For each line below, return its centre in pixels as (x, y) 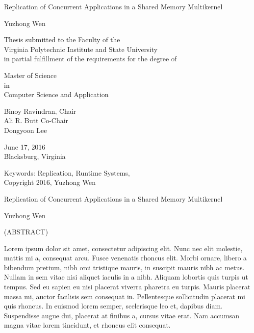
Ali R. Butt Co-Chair (36, 120)
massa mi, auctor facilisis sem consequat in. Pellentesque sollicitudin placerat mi (125, 296)
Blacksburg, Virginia (35, 156)
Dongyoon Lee (25, 130)
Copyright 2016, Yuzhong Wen (50, 182)
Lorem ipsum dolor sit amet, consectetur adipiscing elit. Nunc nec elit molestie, (123, 248)
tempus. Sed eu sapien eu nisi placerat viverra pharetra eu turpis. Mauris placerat (127, 287)
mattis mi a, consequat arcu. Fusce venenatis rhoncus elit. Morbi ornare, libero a (126, 258)
